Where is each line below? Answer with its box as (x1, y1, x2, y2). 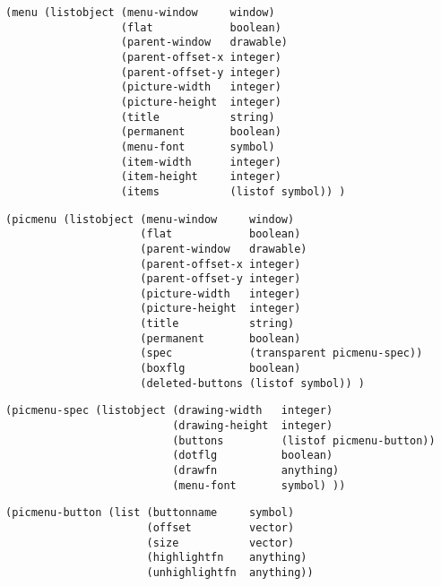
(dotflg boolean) (172, 449, 333, 462)
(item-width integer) (120, 155, 281, 168)
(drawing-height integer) (172, 419, 333, 433)
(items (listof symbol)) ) (120, 185, 346, 198)
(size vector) (146, 536, 295, 549)
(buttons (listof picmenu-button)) (172, 434, 436, 447)
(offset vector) (146, 521, 295, 534)
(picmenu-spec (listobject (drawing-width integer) (5, 404, 333, 418)
